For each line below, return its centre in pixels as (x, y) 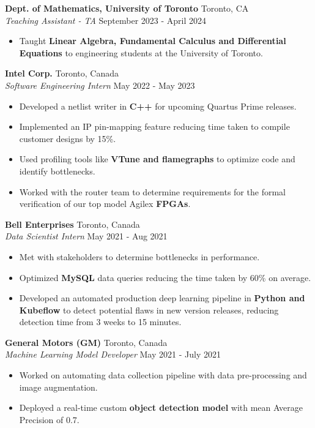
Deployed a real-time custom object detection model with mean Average (161, 407)
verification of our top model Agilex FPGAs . (105, 204)
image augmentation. (58, 387)
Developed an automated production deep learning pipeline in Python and (162, 298)
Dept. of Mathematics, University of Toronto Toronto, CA (127, 8)
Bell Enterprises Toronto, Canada (72, 224)
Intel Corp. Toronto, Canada (62, 73)
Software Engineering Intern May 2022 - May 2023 (100, 85)
